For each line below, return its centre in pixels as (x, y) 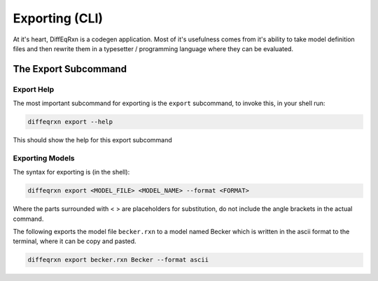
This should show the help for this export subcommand (93, 140)
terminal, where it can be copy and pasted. (75, 241)
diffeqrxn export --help (70, 122)
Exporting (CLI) (58, 18)
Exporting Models (44, 158)
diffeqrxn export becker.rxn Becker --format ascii (118, 260)
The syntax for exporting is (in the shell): (71, 172)
